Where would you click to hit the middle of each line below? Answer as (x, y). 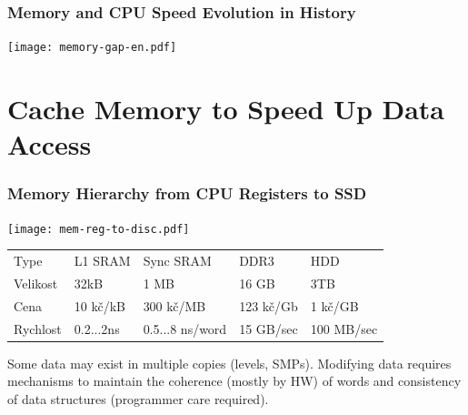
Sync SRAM (177, 261)
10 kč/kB (100, 305)
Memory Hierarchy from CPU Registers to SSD (187, 193)
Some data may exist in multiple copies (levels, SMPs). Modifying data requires (229, 363)
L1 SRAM (102, 261)
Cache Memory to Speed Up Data (226, 109)
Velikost (36, 283)
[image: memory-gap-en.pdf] (92, 48)
